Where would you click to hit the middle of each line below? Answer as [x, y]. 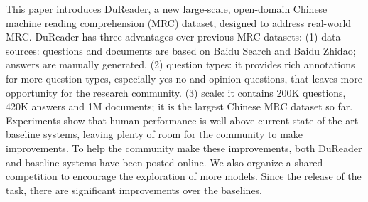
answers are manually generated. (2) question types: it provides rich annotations [180, 64]
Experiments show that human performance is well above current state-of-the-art [182, 120]
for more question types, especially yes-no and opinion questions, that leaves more [184, 78]
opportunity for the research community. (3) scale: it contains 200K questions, [176, 92]
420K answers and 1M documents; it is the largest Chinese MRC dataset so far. [179, 106]
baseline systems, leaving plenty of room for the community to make [155, 134]
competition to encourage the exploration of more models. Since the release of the [184, 176]
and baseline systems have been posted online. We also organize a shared [164, 162]
